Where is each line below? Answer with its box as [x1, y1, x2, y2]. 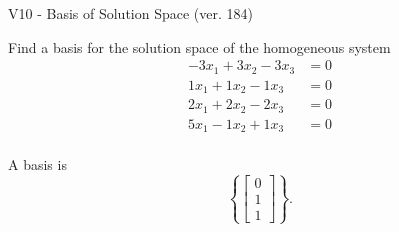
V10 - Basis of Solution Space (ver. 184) [8, 3, 253, 23]
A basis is [8, 154, 67, 175]
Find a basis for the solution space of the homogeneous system [8, 36, 391, 57]
